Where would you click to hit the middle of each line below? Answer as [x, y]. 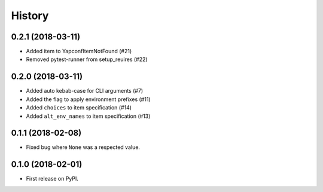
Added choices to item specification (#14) [79, 108]
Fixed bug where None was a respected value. [83, 147]
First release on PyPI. [52, 179]
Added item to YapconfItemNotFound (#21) [79, 51]
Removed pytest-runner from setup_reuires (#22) [87, 59]
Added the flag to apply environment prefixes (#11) [88, 99]
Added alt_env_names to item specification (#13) [88, 116]
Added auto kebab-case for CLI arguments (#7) [85, 91]
